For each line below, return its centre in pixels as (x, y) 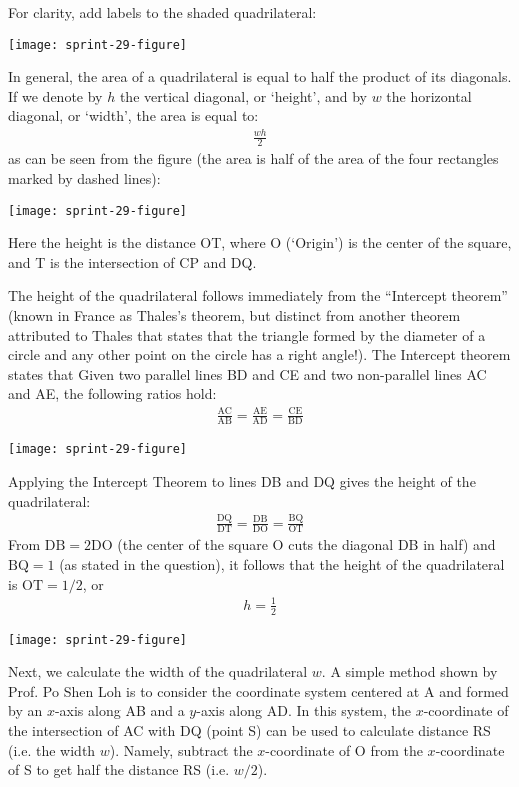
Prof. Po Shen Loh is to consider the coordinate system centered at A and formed (258, 690)
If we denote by (55, 95)
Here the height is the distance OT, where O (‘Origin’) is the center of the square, (260, 242)
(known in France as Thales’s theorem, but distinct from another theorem (234, 315)
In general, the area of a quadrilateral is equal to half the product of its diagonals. (260, 76)
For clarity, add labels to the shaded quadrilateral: (162, 12)
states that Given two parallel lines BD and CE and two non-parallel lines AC (247, 373)
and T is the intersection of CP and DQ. (132, 261)
